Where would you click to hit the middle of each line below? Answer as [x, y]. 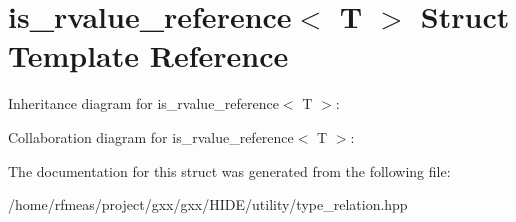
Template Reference [148, 55]
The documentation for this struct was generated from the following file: [229, 170]
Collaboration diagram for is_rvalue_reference [151, 136]
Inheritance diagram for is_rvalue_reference [143, 103]
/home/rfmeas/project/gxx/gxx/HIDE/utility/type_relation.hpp [208, 204]
